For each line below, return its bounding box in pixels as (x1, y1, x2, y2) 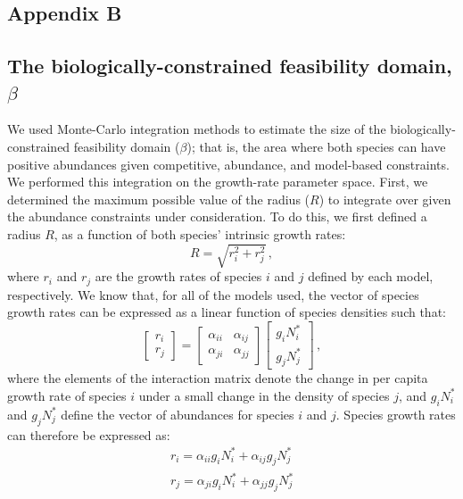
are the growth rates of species (95, 267, 262, 286)
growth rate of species (7, 386, 127, 404)
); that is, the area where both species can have (186, 137, 446, 155)
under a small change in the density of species (138, 386, 390, 404)
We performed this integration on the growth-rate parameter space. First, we (7, 172, 428, 191)
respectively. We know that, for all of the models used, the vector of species (7, 285, 419, 304)
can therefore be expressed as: (7, 425, 170, 444)
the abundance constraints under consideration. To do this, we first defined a (7, 207, 427, 226)
